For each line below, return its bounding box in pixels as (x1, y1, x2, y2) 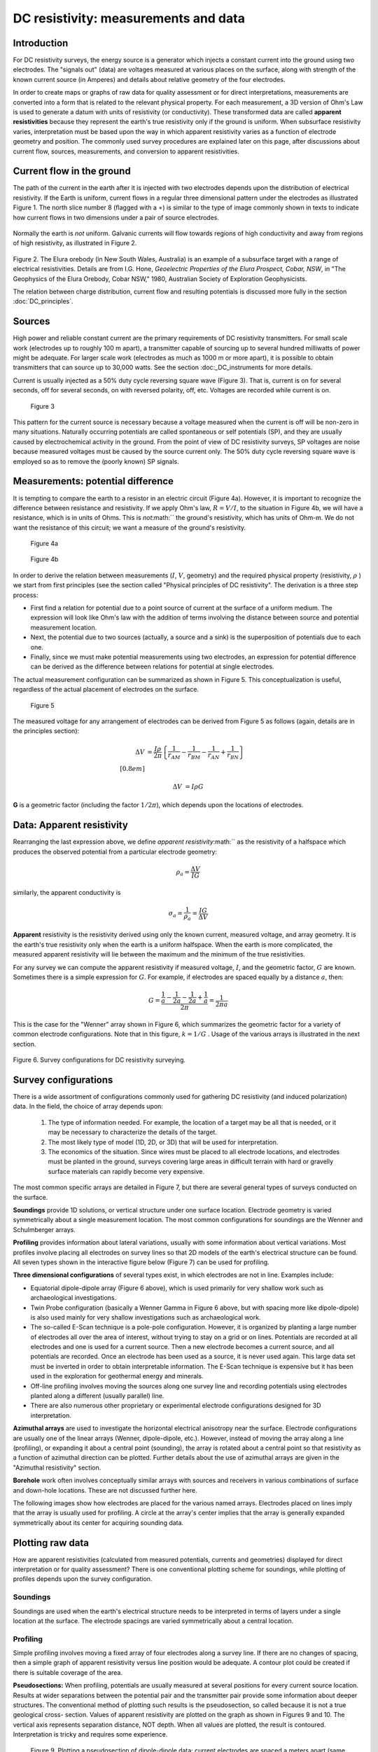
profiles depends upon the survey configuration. (13, 1575, 153, 1583)
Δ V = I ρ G (172, 783, 204, 791)
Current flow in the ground (13, 165, 131, 177)
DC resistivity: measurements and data (13, 11, 245, 26)
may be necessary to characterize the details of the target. (48, 1128, 217, 1137)
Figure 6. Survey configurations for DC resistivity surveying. (13, 1055, 185, 1065)
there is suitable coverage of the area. (13, 1668, 122, 1676)
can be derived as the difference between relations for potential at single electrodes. (30, 662, 274, 671)
